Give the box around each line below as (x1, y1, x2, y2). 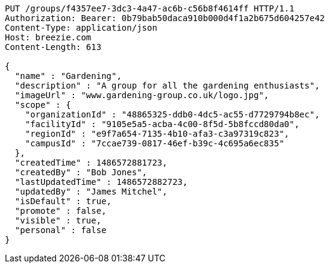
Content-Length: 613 (5, 42, 102, 52)
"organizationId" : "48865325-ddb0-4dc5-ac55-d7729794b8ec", (25, 110, 320, 119)
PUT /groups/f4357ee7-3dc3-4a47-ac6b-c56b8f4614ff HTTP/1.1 (5, 4, 295, 13)
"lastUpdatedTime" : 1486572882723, (14, 177, 188, 187)
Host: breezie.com (5, 33, 92, 42)
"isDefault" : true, (14, 196, 112, 206)
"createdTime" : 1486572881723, (14, 158, 168, 167)
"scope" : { (14, 100, 71, 110)
